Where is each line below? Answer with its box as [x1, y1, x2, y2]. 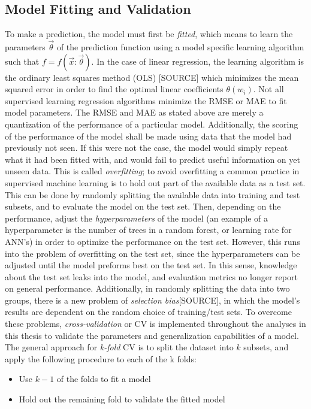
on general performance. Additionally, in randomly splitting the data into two [5, 282, 290, 295]
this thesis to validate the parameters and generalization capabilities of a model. [5, 329, 299, 341]
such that [5, 54, 40, 67]
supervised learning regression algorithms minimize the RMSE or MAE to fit [5, 94, 287, 107]
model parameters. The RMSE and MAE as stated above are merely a [5, 106, 264, 119]
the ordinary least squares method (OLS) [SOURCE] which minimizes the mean [5, 71, 299, 83]
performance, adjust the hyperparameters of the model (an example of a [5, 211, 268, 224]
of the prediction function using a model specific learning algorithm [56, 41, 304, 53]
